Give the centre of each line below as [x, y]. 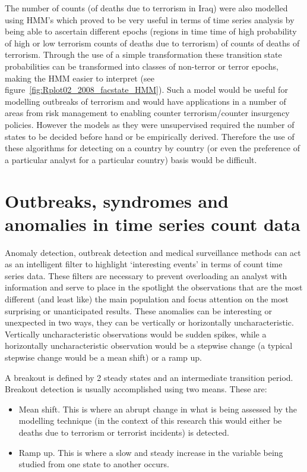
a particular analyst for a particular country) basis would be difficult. [131, 159]
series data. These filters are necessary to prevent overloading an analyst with [146, 275]
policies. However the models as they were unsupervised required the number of [150, 124]
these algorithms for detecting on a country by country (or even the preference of [153, 148]
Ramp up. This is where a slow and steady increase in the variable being [151, 452]
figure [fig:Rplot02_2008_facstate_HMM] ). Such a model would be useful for [146, 90]
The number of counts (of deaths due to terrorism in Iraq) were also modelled [146, 8]
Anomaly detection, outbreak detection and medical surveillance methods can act [153, 252]
